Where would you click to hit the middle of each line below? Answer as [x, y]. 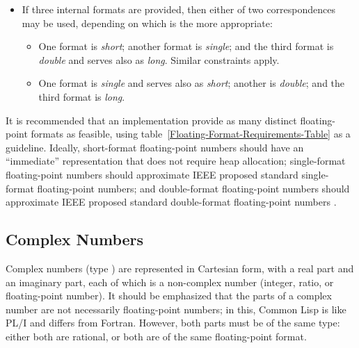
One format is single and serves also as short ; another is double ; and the [192, 83]
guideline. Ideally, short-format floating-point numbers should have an [155, 147]
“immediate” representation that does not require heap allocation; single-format [176, 161]
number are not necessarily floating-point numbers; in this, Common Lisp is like [176, 309]
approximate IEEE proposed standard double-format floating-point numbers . [171, 202]
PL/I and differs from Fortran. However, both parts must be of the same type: [173, 323]
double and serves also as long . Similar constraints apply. [159, 59]
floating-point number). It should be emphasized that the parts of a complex [169, 296]
